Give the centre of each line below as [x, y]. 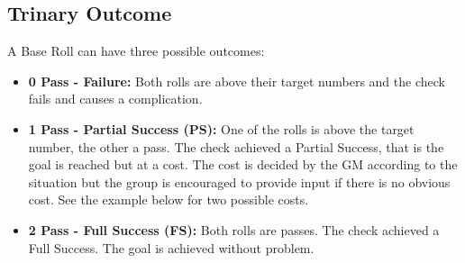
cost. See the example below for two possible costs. [169, 200]
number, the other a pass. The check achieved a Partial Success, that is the [236, 146]
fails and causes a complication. [115, 99]
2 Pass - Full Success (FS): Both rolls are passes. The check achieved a [234, 229]
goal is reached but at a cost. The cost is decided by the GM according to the [243, 164]
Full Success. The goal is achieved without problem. [171, 247]
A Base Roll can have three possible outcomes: [136, 51]
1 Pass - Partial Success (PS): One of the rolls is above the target [221, 128]
